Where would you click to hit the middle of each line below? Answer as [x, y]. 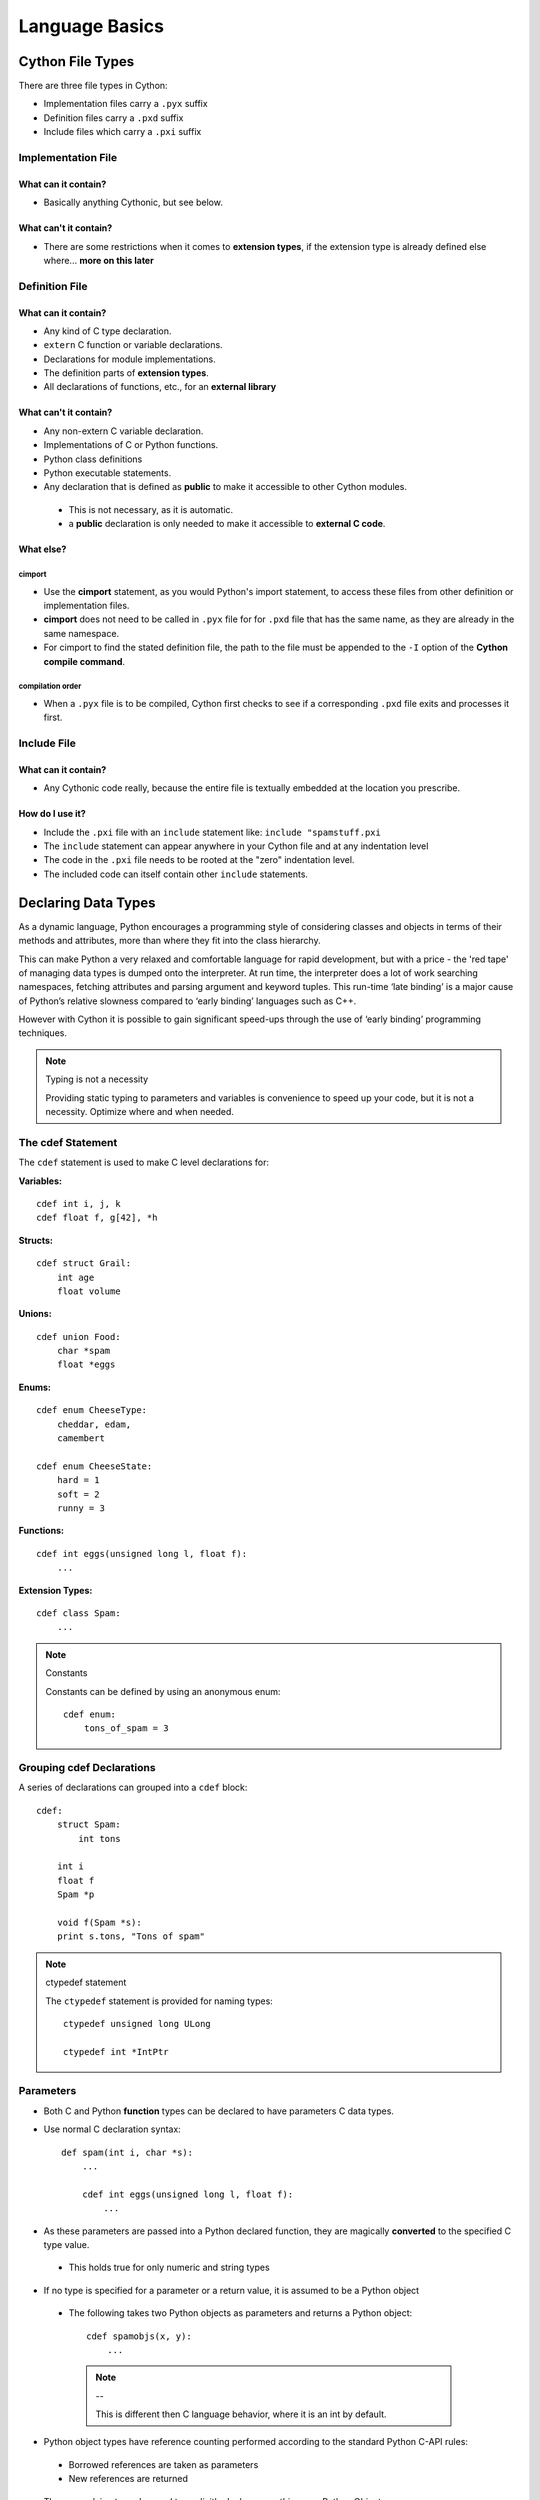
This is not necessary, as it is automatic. [151, 509]
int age [75, 1277]
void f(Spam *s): [99, 1922]
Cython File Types [76, 61]
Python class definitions [93, 459]
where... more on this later [98, 260]
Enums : [35, 1387]
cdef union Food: [78, 1336]
